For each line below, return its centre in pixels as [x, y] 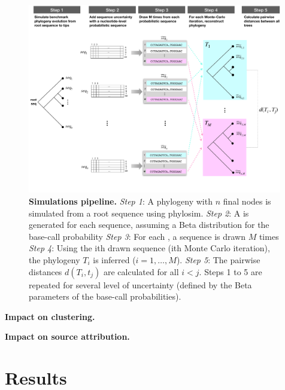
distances [46, 271]
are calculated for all [141, 271]
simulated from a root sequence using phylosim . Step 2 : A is [139, 213]
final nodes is [247, 201]
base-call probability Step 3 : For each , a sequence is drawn [137, 236]
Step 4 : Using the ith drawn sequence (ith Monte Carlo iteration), [149, 248]
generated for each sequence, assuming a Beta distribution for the [149, 225]
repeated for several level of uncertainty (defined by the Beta [140, 284]
